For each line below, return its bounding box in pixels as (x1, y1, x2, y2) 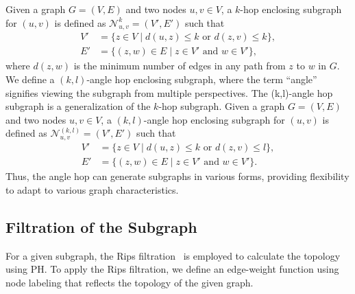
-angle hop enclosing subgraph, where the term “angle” (86, 72, 317, 87)
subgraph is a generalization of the (5, 99, 151, 113)
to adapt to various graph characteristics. (5, 182, 179, 196)
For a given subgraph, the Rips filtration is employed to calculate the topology (5, 248, 341, 262)
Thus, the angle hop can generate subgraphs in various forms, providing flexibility (5, 169, 350, 183)
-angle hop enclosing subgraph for (143, 112, 285, 126)
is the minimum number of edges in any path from (73, 58, 286, 73)
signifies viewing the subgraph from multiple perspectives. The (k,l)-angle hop (5, 85, 333, 100)
